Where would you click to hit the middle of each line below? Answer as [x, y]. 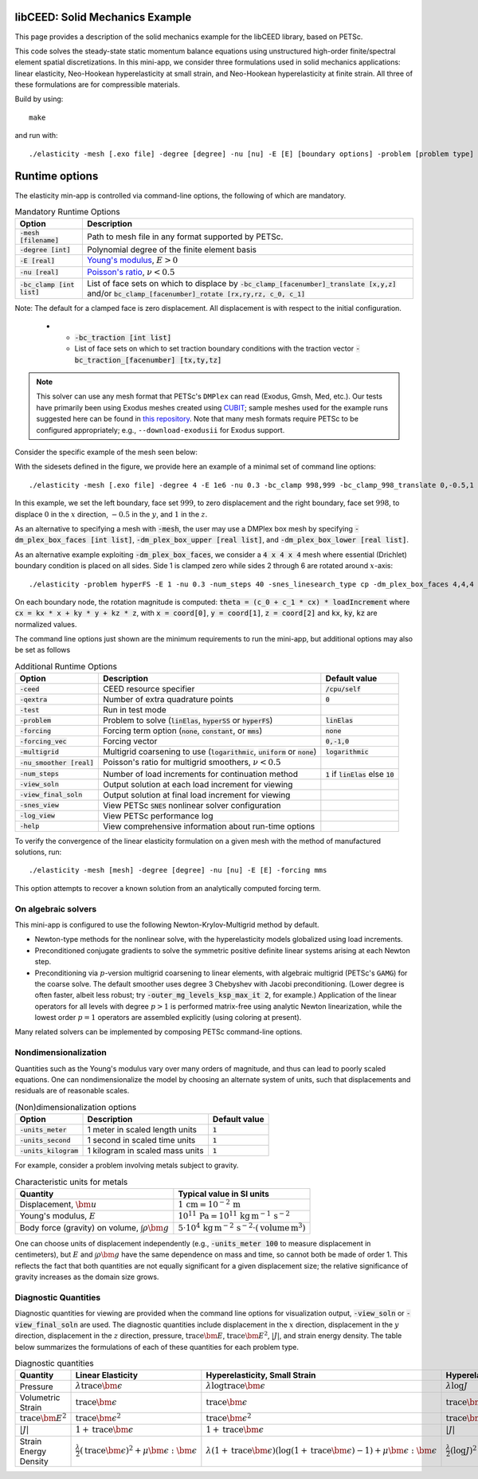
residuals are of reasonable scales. [72, 1091]
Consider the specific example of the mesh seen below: [106, 452]
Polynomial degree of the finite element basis [172, 249]
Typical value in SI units [224, 1194]
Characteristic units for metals [71, 1182]
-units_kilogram [49, 1150]
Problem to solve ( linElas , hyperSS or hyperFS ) [188, 720]
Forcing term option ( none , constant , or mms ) [182, 731]
